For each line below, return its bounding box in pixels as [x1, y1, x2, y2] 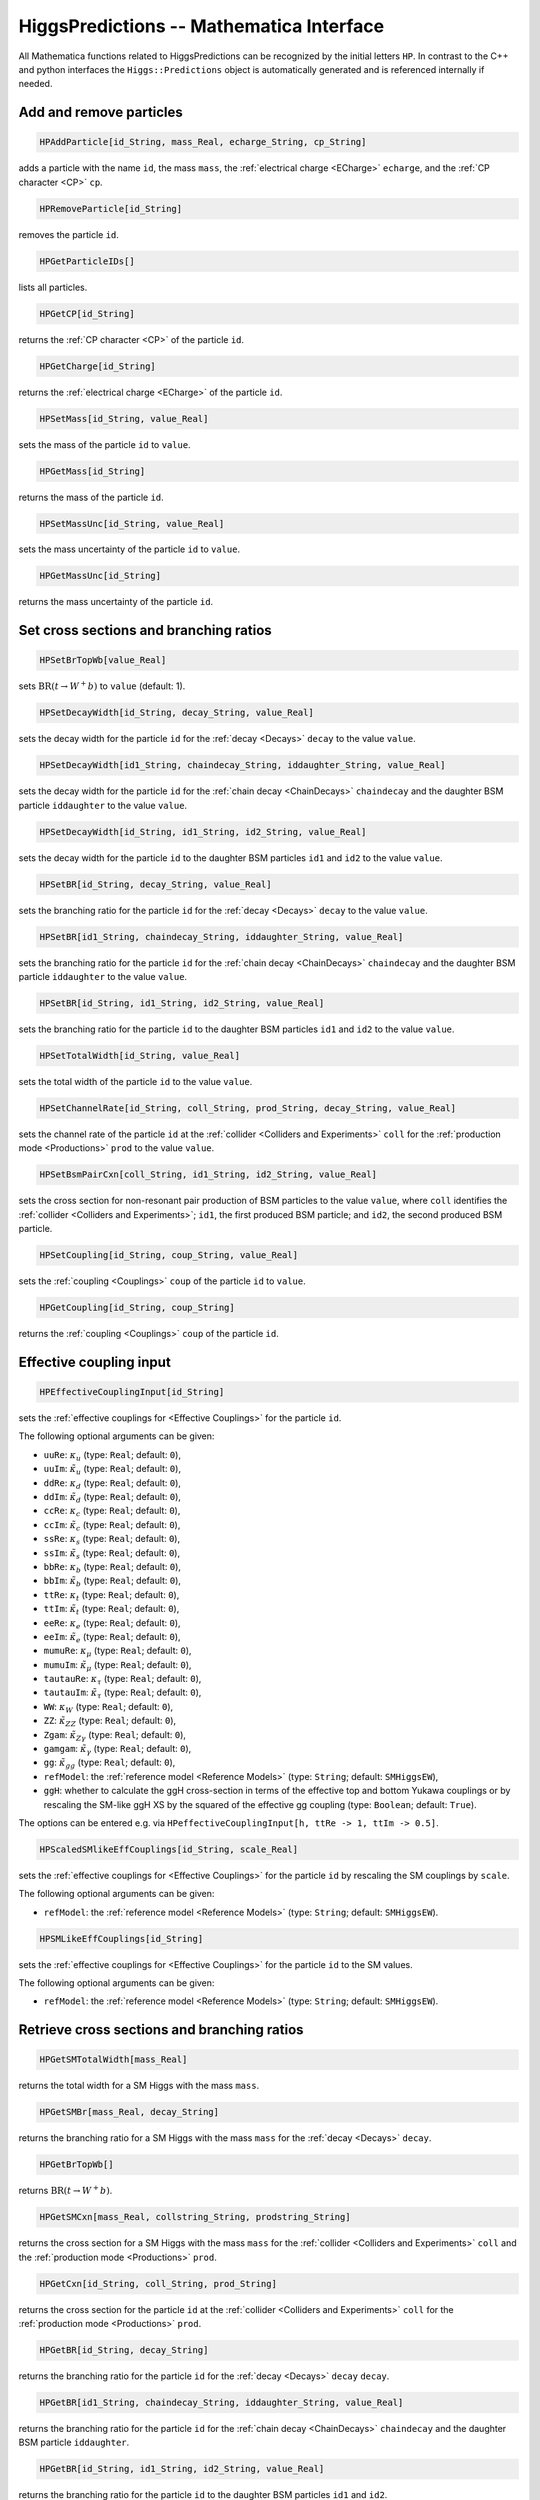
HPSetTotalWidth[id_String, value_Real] [39, 1050, 240, 1062]
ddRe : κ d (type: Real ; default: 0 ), [43, 1476, 182, 1491]
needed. [18, 78, 53, 90]
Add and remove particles [18, 104, 184, 121]
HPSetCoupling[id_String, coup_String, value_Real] [39, 1250, 299, 1261]
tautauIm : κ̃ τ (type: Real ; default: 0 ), [43, 1686, 202, 1701]
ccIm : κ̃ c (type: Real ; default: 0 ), [43, 1518, 181, 1533]
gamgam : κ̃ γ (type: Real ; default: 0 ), [43, 1743, 192, 1757]
